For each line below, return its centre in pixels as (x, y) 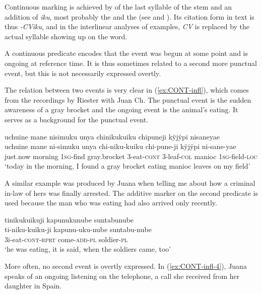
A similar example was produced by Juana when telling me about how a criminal (130, 182)
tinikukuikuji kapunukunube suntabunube (69, 219)
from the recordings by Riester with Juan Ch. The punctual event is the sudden (128, 99)
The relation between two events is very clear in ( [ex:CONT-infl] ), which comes (127, 90)
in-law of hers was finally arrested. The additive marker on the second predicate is (132, 193)
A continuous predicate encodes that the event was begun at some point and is (126, 53)
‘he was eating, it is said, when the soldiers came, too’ (88, 249)
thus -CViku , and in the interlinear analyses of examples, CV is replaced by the (127, 26)
